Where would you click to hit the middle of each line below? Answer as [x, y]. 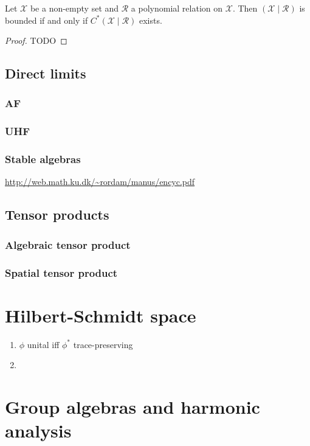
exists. [150, 20]
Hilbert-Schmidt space [101, 315]
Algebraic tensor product [68, 244]
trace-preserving [103, 344]
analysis [38, 430]
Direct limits [46, 73]
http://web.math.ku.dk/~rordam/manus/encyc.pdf [100, 182]
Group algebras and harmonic [133, 407]
